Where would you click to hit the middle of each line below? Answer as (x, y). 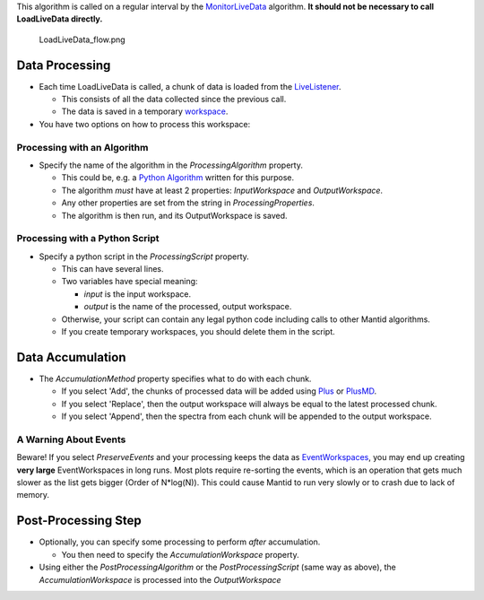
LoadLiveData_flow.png (82, 39)
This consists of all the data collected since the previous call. (174, 100)
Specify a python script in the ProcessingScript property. (144, 257)
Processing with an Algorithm (82, 147)
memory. (33, 495)
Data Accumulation (71, 357)
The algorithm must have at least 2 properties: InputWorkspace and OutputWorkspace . (222, 190)
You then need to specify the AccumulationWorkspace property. (180, 554)
